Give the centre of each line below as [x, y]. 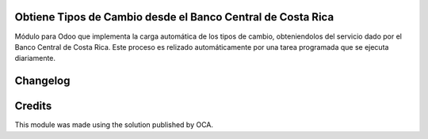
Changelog [42, 81]
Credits [33, 106]
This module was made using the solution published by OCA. [114, 125]
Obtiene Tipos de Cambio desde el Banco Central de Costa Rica [174, 17]
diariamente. [35, 58]
